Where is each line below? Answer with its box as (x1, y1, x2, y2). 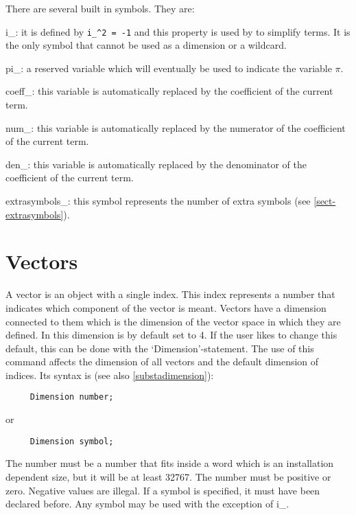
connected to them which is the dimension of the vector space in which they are (5, 314, 341, 328)
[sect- (313, 194, 336, 207)
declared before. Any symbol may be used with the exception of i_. (5, 496, 289, 511)
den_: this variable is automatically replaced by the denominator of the (5, 157, 307, 171)
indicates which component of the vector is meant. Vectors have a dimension (5, 300, 327, 314)
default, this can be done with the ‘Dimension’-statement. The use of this (5, 341, 314, 355)
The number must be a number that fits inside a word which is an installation (5, 456, 334, 470)
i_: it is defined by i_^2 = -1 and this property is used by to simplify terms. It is (5, 24, 351, 38)
